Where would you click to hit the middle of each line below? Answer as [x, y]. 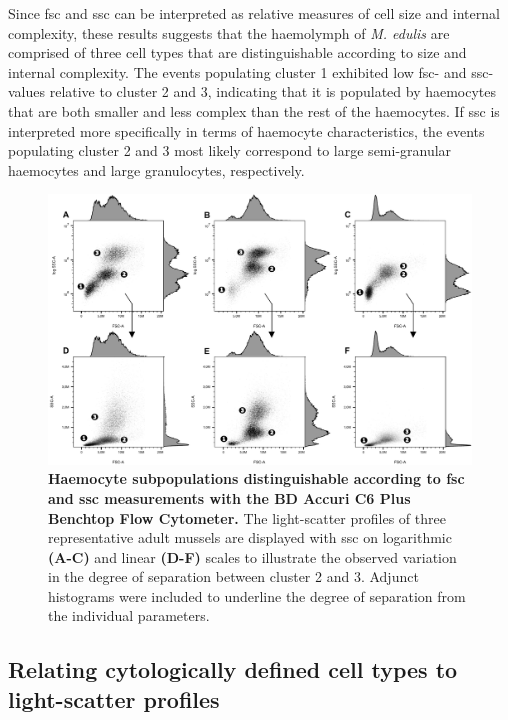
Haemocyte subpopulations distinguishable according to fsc [256, 478]
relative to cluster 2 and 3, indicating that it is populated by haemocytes [273, 91]
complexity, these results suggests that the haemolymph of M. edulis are [229, 32]
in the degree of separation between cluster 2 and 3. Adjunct [233, 576]
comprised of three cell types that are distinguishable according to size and [237, 52]
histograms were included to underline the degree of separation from [257, 595]
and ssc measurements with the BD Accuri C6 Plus [229, 497]
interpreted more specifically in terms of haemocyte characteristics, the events [246, 130]
